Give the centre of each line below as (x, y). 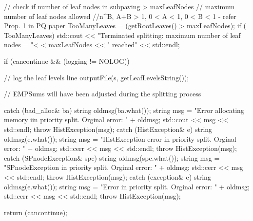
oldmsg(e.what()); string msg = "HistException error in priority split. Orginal (120, 138)
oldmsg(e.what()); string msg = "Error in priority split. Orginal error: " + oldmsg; (127, 186)
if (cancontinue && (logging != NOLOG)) (67, 61)
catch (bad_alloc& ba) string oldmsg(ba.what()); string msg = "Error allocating (124, 110)
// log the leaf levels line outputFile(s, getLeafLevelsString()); (97, 77)
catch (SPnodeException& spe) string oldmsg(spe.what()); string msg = (112, 157)
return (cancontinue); (36, 212)
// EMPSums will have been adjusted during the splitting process (103, 94)
